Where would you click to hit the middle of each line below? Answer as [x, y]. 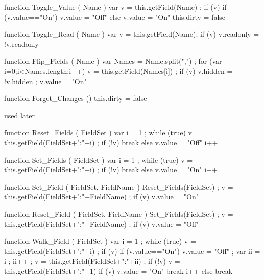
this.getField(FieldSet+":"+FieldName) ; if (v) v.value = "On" [101, 197]
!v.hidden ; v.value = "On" [45, 81]
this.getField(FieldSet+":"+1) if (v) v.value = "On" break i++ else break [118, 271]
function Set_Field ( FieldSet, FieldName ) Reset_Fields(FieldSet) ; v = [119, 186]
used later [20, 115]
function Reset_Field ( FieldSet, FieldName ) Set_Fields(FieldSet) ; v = [119, 213]
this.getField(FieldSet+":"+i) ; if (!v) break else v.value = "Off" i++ [111, 142]
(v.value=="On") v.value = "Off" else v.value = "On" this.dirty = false [115, 17]
